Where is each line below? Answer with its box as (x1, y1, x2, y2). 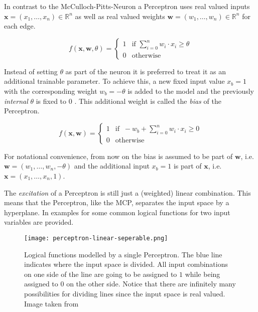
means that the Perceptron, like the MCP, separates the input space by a (4, 197, 229, 208)
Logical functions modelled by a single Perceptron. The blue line (24, 249, 222, 259)
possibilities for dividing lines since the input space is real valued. (24, 288, 225, 298)
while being (185, 268, 220, 279)
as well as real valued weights (75, 11, 165, 21)
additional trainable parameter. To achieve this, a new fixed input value (4, 76, 225, 86)
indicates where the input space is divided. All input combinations (24, 259, 228, 269)
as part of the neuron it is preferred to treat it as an (65, 66, 226, 76)
